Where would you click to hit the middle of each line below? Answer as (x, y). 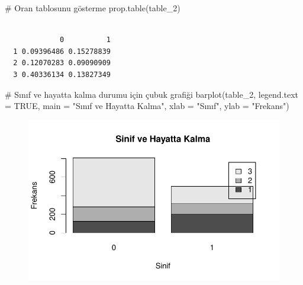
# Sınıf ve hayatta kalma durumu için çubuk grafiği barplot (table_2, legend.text (152, 94)
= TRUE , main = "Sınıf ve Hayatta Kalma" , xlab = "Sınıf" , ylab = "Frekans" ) (147, 106)
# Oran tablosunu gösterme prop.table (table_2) (93, 8)
